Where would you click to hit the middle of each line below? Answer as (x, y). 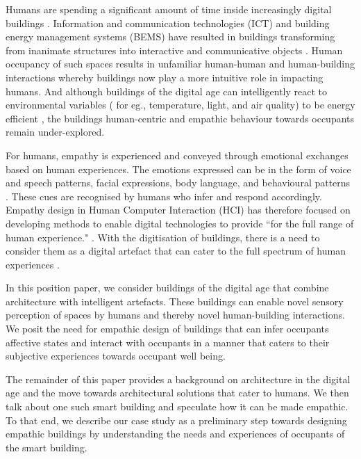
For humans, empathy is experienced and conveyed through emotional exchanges (177, 155)
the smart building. (47, 447)
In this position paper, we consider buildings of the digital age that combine (167, 288)
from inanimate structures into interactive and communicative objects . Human (174, 50)
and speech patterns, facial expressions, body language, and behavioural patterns (178, 183)
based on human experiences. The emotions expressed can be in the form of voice (178, 169)
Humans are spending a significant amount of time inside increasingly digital (169, 9)
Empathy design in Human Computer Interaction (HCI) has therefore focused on (178, 210)
